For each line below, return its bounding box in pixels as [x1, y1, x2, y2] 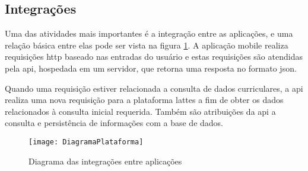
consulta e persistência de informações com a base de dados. [5, 117, 223, 129]
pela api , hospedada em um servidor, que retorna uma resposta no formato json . [5, 62, 297, 74]
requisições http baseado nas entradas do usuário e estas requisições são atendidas [5, 50, 303, 63]
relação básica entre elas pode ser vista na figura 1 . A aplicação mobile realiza [5, 38, 288, 51]
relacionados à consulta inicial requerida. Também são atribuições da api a [5, 105, 276, 117]
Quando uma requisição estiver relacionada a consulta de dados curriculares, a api [5, 82, 303, 94]
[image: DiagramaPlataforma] [28, 137, 144, 146]
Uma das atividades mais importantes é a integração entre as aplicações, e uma [5, 27, 293, 40]
